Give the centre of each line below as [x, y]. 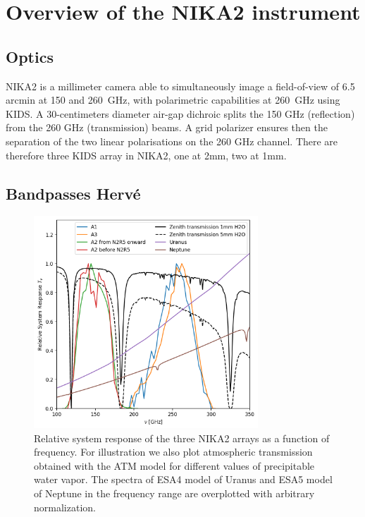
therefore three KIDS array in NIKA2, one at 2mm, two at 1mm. [146, 155]
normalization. [65, 507]
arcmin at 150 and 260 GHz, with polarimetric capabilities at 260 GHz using [173, 100]
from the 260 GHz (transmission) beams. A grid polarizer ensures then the [167, 127]
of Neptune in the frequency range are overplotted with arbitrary [174, 493]
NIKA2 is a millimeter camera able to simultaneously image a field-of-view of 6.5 [180, 86]
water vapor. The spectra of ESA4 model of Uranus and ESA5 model [183, 479]
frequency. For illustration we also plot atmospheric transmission [173, 452]
